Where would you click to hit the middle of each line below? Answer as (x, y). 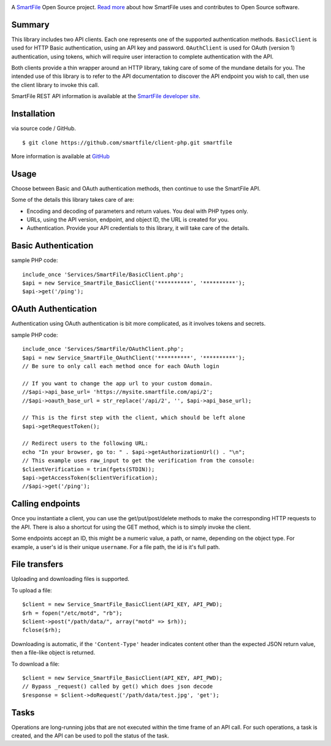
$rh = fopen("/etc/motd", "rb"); (72, 613)
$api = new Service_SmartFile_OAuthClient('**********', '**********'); (134, 358)
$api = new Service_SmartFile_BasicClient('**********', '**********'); (134, 283)
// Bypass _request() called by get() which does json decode (118, 686)
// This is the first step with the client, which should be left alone (134, 418)
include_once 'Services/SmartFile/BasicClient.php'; (103, 274)
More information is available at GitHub (60, 156)
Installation (33, 114)
